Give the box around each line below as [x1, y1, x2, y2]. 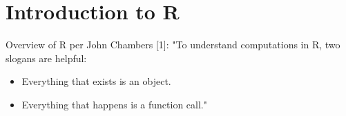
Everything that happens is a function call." [21, 97, 207, 111]
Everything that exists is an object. [21, 74, 171, 88]
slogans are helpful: [6, 50, 87, 65]
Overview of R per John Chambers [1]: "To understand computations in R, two [6, 37, 340, 52]
